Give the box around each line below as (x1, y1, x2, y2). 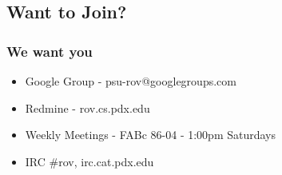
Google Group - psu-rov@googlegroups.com (25, 73, 236, 89)
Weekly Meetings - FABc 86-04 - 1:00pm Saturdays (25, 126, 276, 143)
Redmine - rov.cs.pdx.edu (25, 99, 150, 116)
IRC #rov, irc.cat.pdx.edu (25, 153, 154, 169)
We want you (6, 41, 93, 61)
